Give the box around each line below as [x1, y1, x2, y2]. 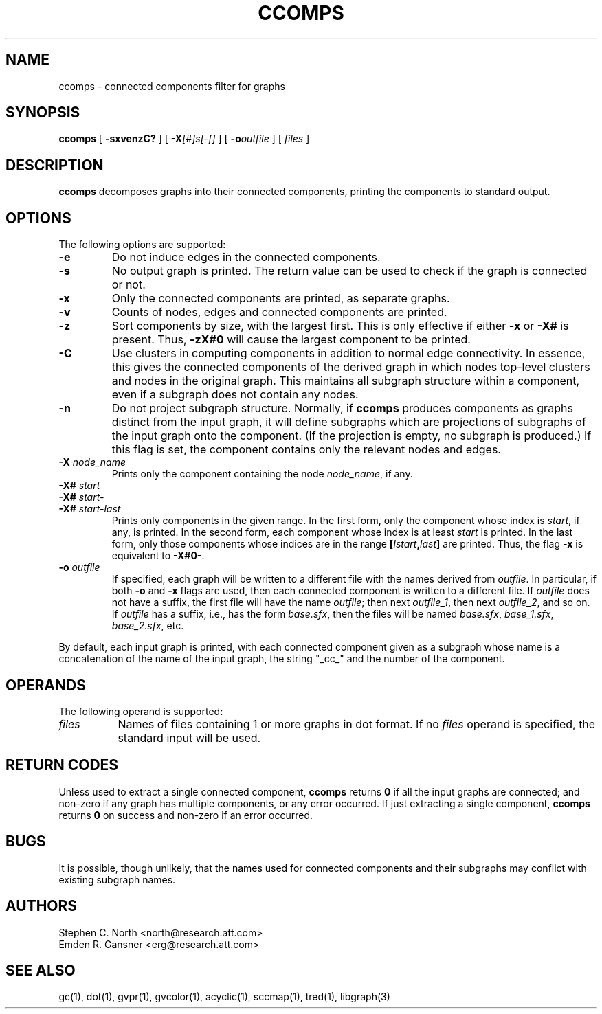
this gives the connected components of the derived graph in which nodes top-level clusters [111, 360, 590, 374]
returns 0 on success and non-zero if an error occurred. [58, 809, 313, 821]
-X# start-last [58, 503, 121, 515]
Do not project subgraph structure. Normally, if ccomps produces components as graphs [111, 401, 573, 416]
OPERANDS [5, 676, 86, 694]
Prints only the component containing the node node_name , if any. [111, 468, 413, 480]
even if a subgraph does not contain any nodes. [111, 387, 359, 402]
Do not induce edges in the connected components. [111, 250, 381, 264]
